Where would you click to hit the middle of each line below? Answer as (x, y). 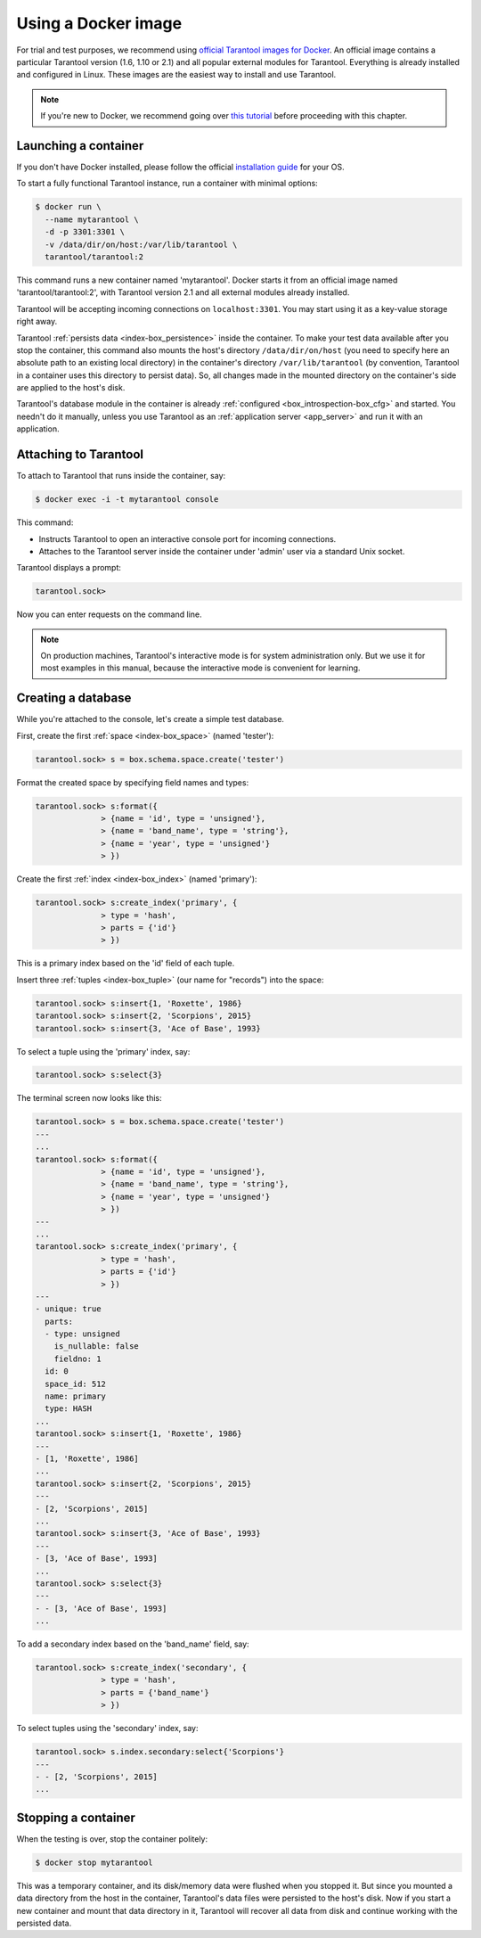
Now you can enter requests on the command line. (109, 614)
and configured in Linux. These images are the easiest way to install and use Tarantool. (176, 75)
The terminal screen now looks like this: (89, 1098)
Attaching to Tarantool (80, 455)
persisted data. (44, 1923)
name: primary (76, 1396)
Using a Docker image (99, 23)
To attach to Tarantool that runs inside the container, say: (121, 476)
